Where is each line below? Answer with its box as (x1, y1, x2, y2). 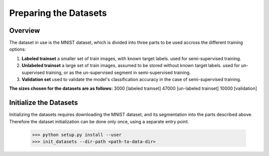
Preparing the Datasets (9, 7, 107, 18)
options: (9, 46, 26, 52)
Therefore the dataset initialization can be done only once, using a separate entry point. (9, 118, 189, 124)
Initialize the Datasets (9, 98, 78, 107)
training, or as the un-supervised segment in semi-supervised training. (45, 70, 191, 76)
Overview (9, 26, 40, 35)
